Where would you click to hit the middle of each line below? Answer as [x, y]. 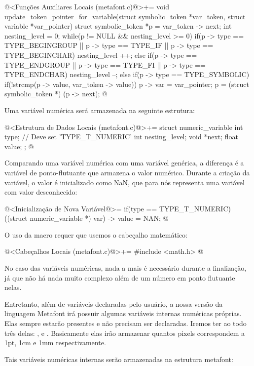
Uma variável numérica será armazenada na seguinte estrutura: [100, 110]
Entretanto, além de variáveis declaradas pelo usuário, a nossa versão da [114, 304]
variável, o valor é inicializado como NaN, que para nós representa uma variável [125, 182]
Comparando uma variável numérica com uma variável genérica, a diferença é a [124, 163]
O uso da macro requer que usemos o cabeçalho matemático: [96, 234]
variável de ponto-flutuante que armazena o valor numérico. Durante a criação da [127, 172]
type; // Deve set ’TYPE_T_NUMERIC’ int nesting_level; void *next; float [122, 137]
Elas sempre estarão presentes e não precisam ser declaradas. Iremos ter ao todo [126, 323]
